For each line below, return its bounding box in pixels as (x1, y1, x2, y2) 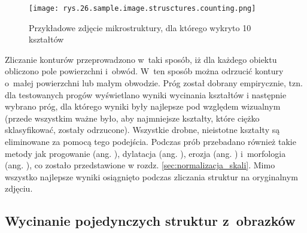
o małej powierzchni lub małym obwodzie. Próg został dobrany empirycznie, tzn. (5, 77, 303, 89)
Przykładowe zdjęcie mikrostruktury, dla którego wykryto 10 (29, 21, 251, 34)
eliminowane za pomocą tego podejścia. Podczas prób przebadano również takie (5, 135, 296, 147)
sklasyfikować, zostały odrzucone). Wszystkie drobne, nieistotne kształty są (5, 123, 280, 136)
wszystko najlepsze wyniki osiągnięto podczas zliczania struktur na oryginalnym (5, 170, 298, 183)
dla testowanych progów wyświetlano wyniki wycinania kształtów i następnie (5, 88, 287, 101)
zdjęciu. (5, 182, 33, 195)
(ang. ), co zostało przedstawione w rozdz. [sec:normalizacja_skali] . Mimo (5, 159, 275, 171)
